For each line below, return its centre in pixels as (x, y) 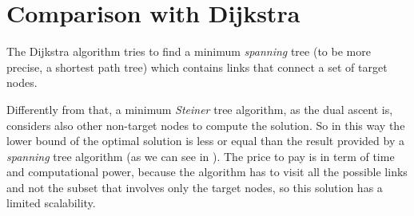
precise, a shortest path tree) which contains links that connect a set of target (197, 67)
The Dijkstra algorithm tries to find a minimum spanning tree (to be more (189, 51)
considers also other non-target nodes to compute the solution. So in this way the (206, 125)
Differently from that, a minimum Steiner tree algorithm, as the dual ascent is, (200, 109)
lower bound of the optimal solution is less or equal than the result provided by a (205, 141)
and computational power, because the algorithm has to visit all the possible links (207, 172)
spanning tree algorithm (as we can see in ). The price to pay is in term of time (201, 156)
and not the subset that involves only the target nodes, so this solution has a (195, 187)
